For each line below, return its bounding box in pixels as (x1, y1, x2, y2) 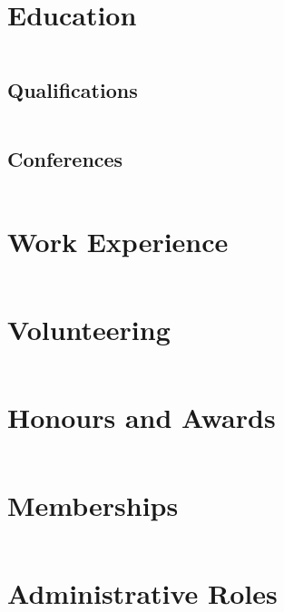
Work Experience (7, 222, 229, 259)
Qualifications (7, 75, 138, 103)
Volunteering (7, 310, 171, 347)
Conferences (7, 144, 123, 172)
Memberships (7, 487, 179, 524)
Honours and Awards (7, 398, 276, 435)
